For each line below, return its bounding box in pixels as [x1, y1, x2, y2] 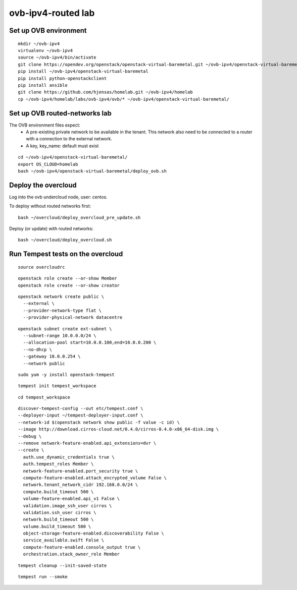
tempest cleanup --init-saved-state [18, 563, 107, 568]
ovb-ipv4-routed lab [9, 7, 95, 18]
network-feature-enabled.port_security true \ [23, 468, 138, 473]
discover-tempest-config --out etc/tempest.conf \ [18, 406, 144, 412]
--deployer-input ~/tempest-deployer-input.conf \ [18, 413, 144, 418]
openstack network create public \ [18, 294, 104, 299]
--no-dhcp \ [23, 347, 52, 352]
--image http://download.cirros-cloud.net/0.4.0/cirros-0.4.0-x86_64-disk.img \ [18, 426, 219, 432]
